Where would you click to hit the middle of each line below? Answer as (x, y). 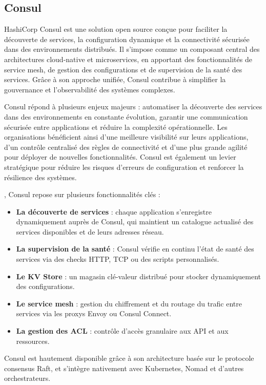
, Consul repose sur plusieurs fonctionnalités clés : (82, 194)
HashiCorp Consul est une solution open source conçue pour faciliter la (116, 29)
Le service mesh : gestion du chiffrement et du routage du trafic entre (129, 303)
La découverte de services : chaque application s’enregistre (114, 211)
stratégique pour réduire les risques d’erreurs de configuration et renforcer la (124, 167)
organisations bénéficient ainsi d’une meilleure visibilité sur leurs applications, (126, 137)
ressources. (33, 341)
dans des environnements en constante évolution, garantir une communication (126, 116)
